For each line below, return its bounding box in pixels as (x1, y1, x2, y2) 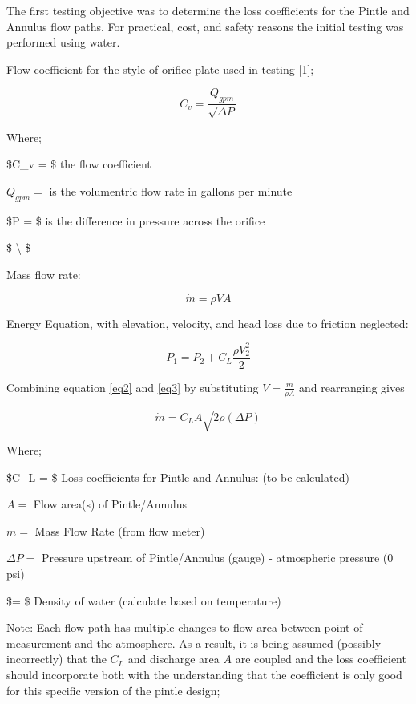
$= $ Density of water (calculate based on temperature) (6, 592, 281, 609)
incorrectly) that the (6, 650, 107, 667)
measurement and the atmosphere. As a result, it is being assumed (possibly (6, 634, 382, 651)
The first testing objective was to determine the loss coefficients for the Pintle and (6, 2, 410, 18)
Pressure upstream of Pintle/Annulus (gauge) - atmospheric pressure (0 (41, 549, 394, 566)
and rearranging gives (299, 378, 405, 395)
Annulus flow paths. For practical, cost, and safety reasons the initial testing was (6, 18, 404, 34)
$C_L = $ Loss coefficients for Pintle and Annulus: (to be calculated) (6, 468, 349, 485)
